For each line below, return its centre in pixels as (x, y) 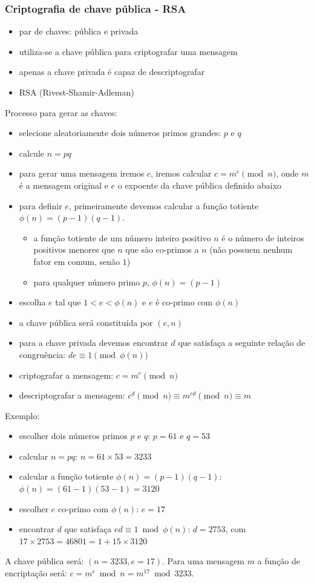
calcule (32, 153)
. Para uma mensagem (204, 561)
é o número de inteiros (263, 237)
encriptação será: (36, 573)
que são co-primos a (162, 249)
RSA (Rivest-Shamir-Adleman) (77, 92)
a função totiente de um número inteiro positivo (122, 237)
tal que (68, 302)
